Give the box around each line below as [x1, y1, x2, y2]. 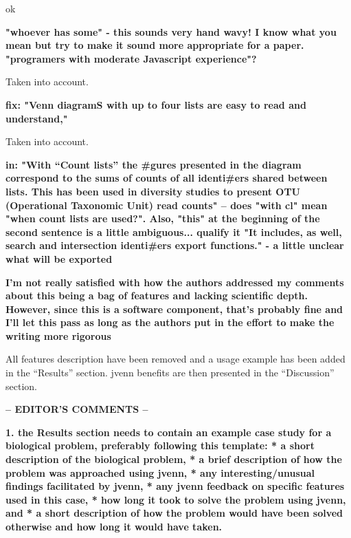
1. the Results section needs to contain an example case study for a [5, 424, 332, 439]
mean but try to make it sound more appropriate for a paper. [5, 38, 304, 52]
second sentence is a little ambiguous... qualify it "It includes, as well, [5, 224, 342, 239]
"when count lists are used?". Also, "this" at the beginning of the [5, 211, 320, 226]
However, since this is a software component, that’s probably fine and [5, 301, 343, 316]
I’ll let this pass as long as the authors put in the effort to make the [5, 315, 335, 330]
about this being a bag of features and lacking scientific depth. [5, 288, 308, 303]
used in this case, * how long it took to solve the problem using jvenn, [5, 492, 346, 506]
